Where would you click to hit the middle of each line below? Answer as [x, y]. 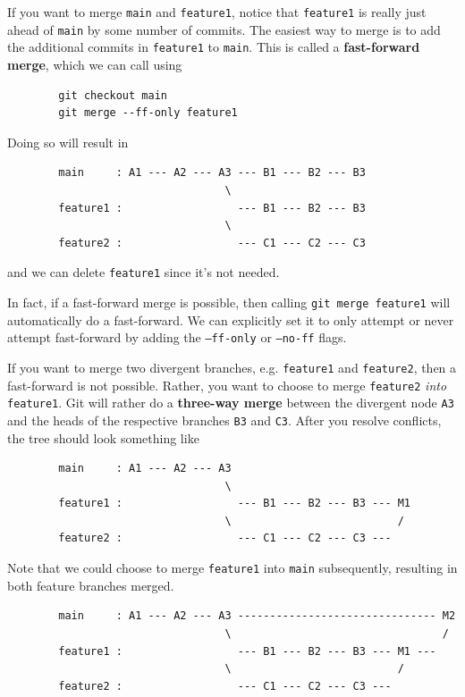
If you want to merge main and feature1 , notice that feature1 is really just [217, 12]
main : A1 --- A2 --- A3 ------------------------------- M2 [257, 616]
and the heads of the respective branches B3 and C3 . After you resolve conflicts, [224, 420]
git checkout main [113, 95]
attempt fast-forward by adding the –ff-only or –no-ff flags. [177, 337]
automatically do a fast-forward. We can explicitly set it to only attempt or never [231, 319]
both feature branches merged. [91, 585]
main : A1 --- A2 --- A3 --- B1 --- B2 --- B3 [212, 173]
